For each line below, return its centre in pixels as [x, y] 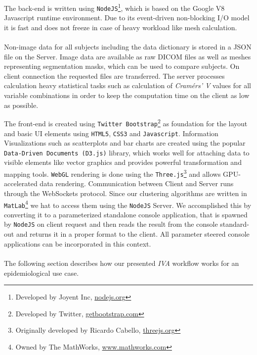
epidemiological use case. [42, 273]
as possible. [21, 105]
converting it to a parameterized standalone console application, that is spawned [126, 214]
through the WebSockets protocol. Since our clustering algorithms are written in [126, 193]
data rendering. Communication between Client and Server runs [137, 183]
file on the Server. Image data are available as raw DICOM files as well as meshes [128, 56]
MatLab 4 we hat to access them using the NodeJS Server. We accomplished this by [128, 204]
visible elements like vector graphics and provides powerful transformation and [123, 162]
